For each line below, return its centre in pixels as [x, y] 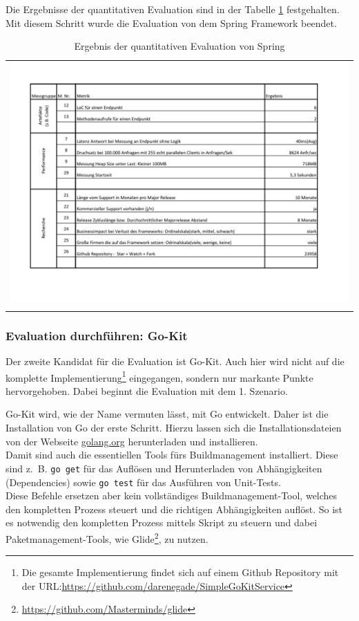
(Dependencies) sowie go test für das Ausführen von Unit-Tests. [143, 482]
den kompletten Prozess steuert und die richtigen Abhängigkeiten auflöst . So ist [174, 509]
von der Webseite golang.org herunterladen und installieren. [132, 441]
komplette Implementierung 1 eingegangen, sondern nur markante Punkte [159, 376]
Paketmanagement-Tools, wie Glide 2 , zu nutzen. [107, 537]
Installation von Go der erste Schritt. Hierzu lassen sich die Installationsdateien [174, 428]
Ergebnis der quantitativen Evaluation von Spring [179, 46]
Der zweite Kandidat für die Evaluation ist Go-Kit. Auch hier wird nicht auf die [175, 361]
